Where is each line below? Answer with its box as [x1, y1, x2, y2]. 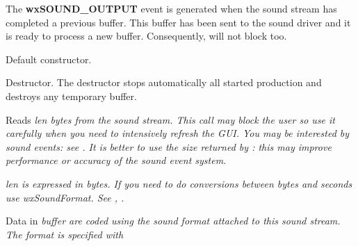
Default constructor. [6, 51, 92, 66]
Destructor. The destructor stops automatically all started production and [6, 75, 322, 90]
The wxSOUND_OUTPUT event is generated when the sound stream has [6, 1, 337, 15]
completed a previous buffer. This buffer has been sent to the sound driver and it [6, 15, 351, 29]
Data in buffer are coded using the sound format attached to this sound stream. [6, 213, 341, 228]
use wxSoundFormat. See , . [6, 190, 124, 204]
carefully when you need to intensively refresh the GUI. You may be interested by [6, 126, 350, 140]
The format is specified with [6, 227, 124, 241]
